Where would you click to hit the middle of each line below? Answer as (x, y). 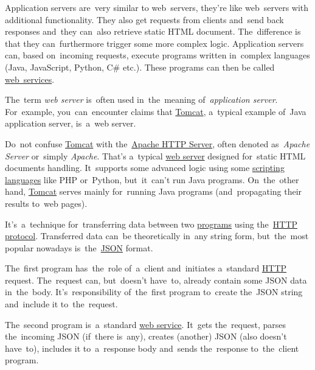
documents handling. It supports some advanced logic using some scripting (145, 168)
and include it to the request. (61, 304)
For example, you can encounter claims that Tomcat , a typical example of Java (156, 111)
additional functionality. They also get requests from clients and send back (144, 19)
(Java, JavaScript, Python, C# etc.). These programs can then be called (140, 67)
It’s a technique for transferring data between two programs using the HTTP (151, 224)
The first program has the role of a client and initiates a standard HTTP (146, 268)
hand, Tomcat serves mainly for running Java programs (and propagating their (154, 191)
